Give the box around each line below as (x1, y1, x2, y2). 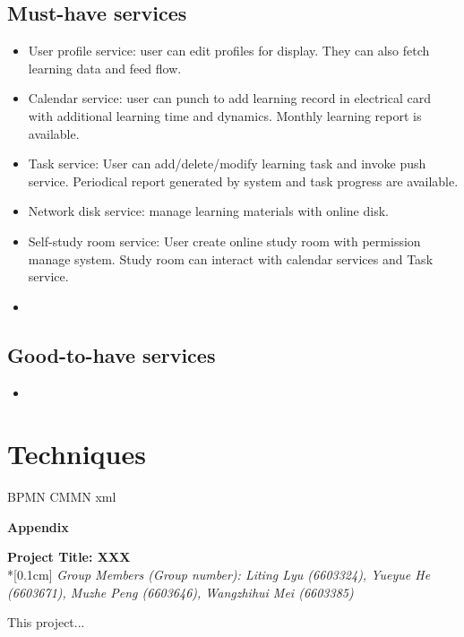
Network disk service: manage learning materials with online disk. (28, 202, 389, 220)
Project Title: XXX (7, 547, 131, 566)
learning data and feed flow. (28, 58, 182, 77)
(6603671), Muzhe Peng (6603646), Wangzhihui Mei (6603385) (7, 582, 354, 601)
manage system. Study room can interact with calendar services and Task (28, 249, 434, 268)
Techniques (7, 435, 146, 472)
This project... (7, 613, 85, 632)
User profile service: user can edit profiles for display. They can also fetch (28, 41, 430, 60)
